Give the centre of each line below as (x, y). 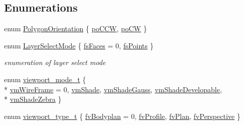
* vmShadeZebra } (33, 99)
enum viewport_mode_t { (45, 79)
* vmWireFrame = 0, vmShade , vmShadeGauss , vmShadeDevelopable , (113, 89)
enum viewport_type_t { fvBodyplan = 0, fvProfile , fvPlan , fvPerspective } (122, 116)
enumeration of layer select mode (55, 62)
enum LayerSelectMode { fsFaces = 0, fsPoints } (79, 45)
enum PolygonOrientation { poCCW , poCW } (76, 28)
